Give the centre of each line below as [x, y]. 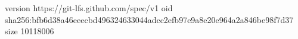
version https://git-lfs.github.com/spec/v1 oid [89, 8]
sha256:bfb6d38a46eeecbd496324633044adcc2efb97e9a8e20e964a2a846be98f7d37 [149, 19]
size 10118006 [30, 31]
